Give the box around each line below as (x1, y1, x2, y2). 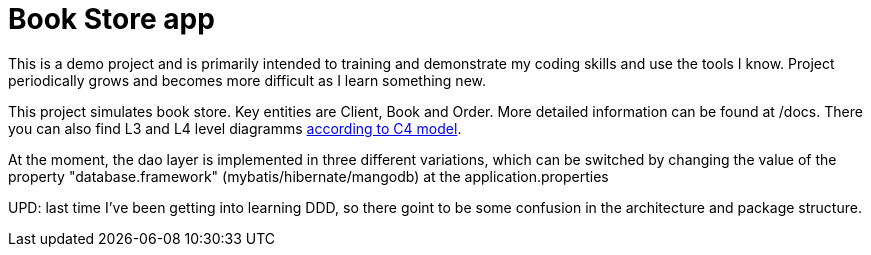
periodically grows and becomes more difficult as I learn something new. (8, 71, 486, 89)
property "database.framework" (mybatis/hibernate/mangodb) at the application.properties (8, 167, 609, 185)
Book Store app (8, 2, 215, 36)
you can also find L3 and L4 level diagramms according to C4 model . (8, 119, 462, 137)
